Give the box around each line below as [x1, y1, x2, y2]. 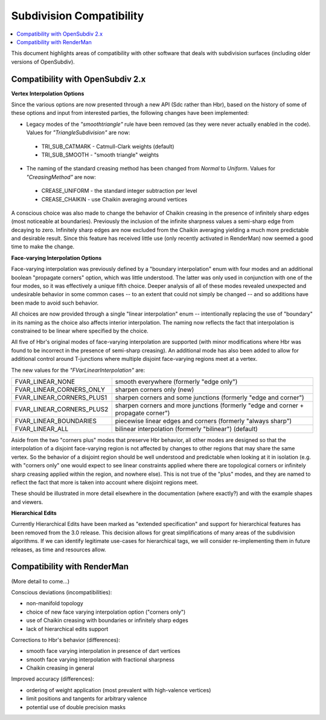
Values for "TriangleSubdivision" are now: [26, 129, 130, 136]
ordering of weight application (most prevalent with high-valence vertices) [26, 686, 211, 693]
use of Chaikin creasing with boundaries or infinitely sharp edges [26, 617, 188, 624]
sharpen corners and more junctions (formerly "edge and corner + [115, 401, 304, 409]
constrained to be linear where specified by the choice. [11, 327, 149, 334]
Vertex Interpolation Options [11, 89, 85, 97]
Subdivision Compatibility [11, 9, 144, 22]
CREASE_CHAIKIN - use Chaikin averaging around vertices [41, 195, 187, 203]
